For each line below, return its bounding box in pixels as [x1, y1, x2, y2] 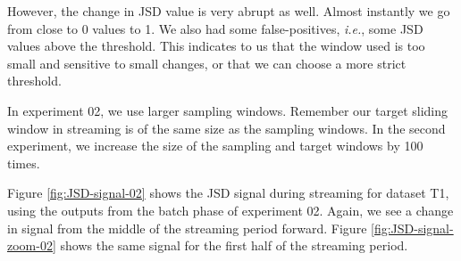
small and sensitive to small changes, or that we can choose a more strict [7, 53, 407, 72]
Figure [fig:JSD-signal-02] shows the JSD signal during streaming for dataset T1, [7, 184, 449, 202]
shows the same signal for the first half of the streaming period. [60, 236, 408, 255]
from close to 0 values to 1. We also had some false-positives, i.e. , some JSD [7, 19, 423, 37]
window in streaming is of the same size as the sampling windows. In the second [7, 118, 446, 137]
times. [7, 153, 40, 172]
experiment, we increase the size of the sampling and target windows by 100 [7, 136, 423, 155]
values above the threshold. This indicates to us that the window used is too [7, 37, 425, 55]
